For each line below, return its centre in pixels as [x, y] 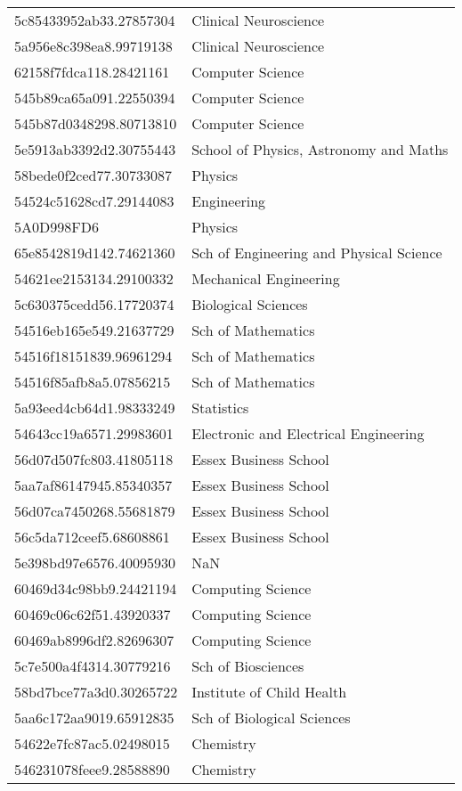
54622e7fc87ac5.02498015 [92, 743]
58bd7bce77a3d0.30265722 [96, 692]
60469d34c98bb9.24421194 [96, 588]
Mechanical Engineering [266, 278]
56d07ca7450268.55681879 [95, 511]
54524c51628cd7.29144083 [94, 201]
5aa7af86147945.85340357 [93, 485]
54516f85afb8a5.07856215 [93, 382]
